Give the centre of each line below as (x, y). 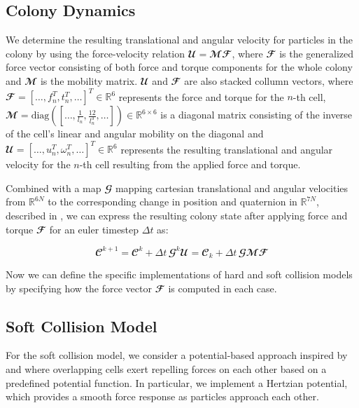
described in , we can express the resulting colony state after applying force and (177, 215)
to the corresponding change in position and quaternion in (173, 202)
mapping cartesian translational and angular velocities (232, 188)
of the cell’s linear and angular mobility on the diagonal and (135, 134)
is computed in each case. (223, 288)
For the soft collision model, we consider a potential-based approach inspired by (177, 355)
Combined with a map (54, 188)
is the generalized (317, 53)
